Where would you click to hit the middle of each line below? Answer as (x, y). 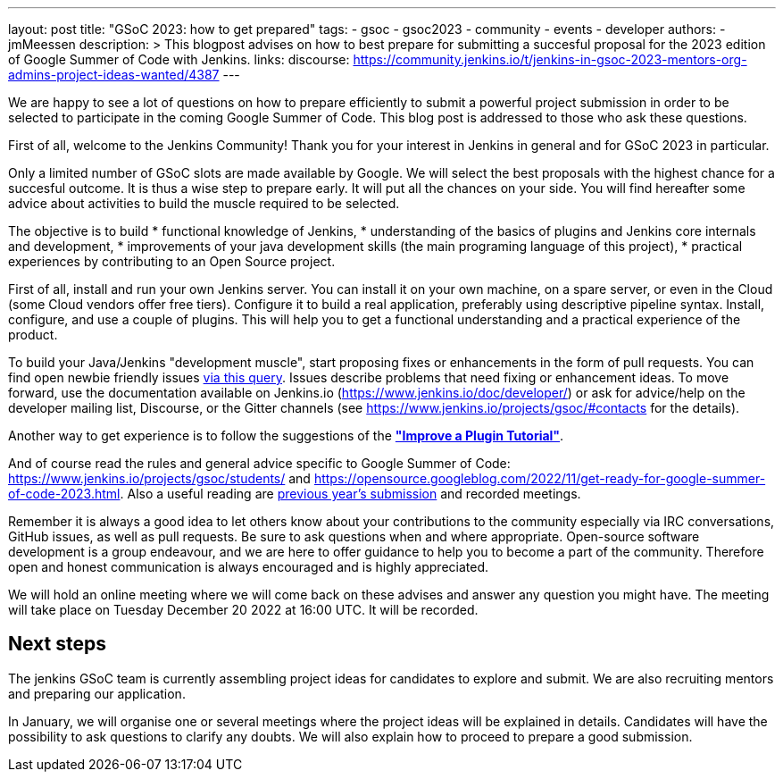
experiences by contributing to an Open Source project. (172, 261)
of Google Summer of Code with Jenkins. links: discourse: (179, 59)
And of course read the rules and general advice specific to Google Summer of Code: (259, 463)
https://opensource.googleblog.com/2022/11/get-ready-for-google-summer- (540, 478)
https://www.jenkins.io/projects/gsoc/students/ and (159, 478)
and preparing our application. (97, 693)
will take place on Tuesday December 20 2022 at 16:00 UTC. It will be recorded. (243, 610)
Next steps (57, 644)
